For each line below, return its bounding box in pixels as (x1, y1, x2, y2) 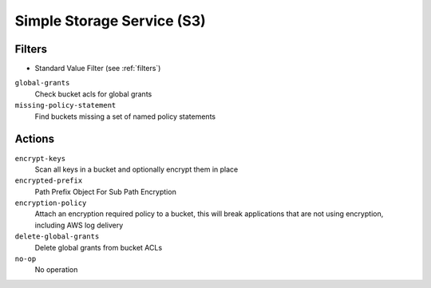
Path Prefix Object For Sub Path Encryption (34, 187, 177, 196)
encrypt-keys (14, 154, 66, 163)
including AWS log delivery (34, 220, 124, 230)
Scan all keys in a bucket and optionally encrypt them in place (34, 164, 239, 174)
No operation (34, 265, 78, 274)
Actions (14, 132, 55, 146)
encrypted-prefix (14, 176, 83, 185)
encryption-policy (14, 199, 87, 207)
